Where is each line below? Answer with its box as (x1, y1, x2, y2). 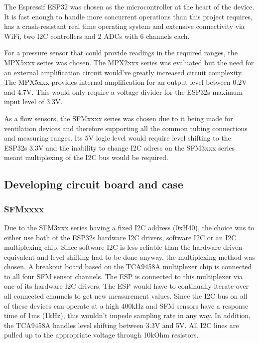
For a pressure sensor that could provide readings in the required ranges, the (4, 47, 238, 58)
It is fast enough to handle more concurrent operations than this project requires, (4, 11, 253, 21)
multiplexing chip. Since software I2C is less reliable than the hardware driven (4, 242, 243, 252)
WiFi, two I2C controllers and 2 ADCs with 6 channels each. (4, 30, 190, 41)
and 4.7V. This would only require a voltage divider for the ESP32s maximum (4, 86, 243, 97)
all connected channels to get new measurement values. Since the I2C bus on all (4, 291, 248, 301)
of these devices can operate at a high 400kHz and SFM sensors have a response (4, 300, 249, 311)
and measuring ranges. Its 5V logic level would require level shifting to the (4, 133, 231, 143)
